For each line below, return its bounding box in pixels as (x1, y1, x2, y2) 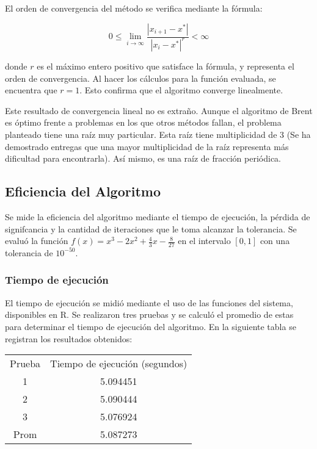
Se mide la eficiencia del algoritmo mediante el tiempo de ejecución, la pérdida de (5, 210, 310, 223)
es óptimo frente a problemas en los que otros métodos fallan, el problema (5, 116, 282, 129)
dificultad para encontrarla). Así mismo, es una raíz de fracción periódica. (5, 152, 281, 165)
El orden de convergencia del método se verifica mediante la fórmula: (5, 2, 263, 14)
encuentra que (5, 84, 57, 96)
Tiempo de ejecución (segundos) (50, 356, 188, 371)
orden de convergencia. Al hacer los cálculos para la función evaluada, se (5, 71, 276, 84)
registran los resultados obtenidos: (5, 332, 133, 345)
